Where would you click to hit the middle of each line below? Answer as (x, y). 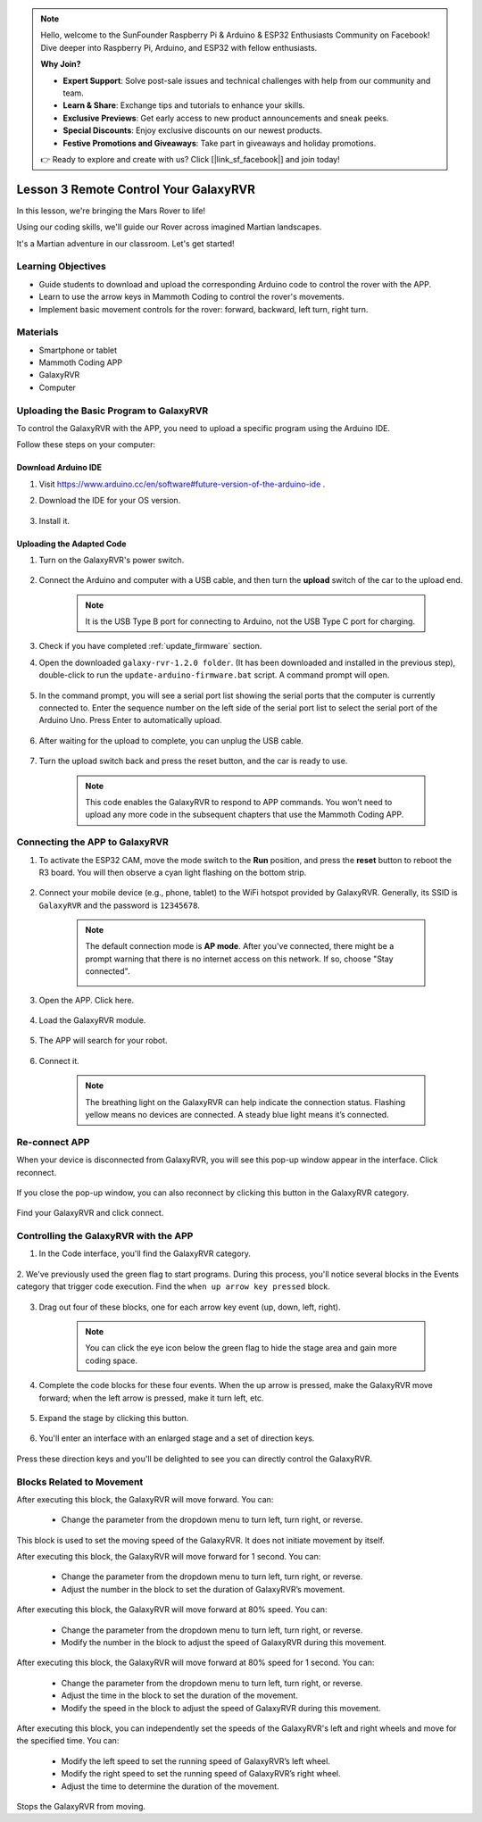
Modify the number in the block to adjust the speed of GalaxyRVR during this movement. (224, 1643)
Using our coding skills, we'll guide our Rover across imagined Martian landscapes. (169, 227)
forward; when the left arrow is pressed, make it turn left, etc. (151, 1398)
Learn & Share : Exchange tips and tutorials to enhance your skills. (184, 105)
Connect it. (59, 1061)
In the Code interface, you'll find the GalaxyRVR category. (145, 1253)
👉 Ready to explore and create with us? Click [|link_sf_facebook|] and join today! (190, 159)
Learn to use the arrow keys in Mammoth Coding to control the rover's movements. (192, 297)
